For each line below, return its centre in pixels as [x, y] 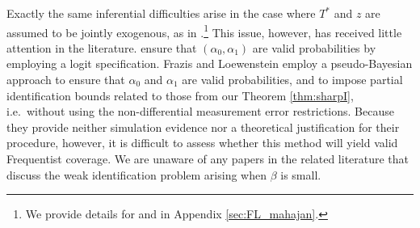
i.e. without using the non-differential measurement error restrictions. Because [200, 111]
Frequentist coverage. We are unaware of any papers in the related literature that [208, 158]
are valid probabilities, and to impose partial [292, 80]
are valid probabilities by [314, 47]
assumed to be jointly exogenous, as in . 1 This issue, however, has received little [204, 31]
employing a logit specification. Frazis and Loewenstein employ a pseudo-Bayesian [210, 63]
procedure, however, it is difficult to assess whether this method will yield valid [202, 143]
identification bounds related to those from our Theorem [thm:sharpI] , [180, 95]
